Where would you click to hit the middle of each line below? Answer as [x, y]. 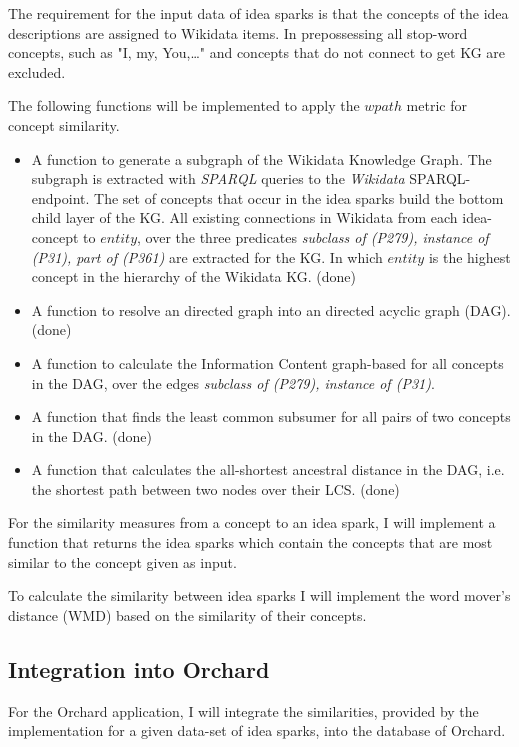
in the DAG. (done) [91, 435]
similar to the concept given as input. [122, 561]
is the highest [469, 256]
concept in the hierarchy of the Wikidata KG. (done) [193, 276]
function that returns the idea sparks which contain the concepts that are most [250, 542]
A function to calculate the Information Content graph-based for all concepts [267, 362]
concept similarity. [64, 124]
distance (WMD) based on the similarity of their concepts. [187, 614]
